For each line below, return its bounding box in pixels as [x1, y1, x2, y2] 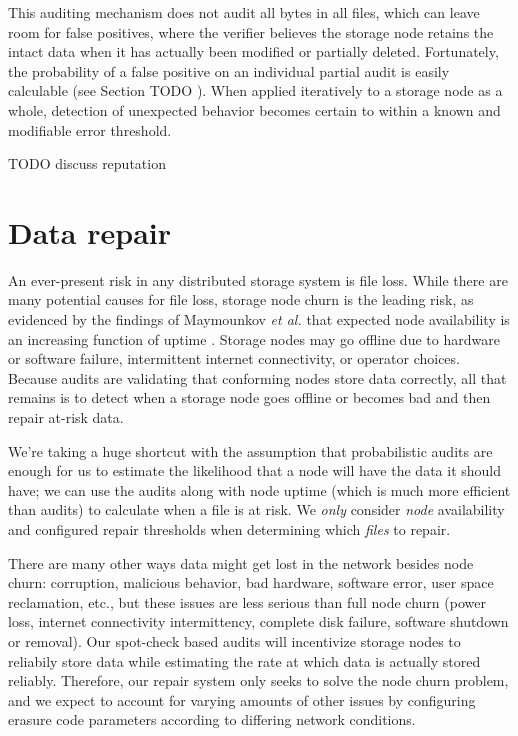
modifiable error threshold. [8, 119, 172, 140]
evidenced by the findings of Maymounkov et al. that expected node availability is [8, 309, 510, 330]
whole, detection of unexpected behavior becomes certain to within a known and [8, 99, 501, 120]
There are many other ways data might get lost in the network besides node [8, 552, 474, 573]
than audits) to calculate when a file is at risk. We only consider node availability [8, 499, 505, 520]
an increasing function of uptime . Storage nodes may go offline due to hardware [8, 328, 500, 349]
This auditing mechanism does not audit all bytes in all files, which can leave [8, 2, 480, 22]
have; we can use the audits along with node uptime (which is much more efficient [8, 479, 511, 500]
